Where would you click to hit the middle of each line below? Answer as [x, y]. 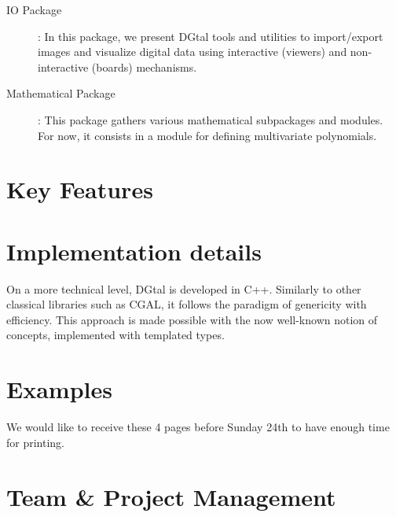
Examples [59, 389]
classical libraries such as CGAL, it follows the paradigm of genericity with [187, 304]
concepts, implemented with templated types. [115, 335]
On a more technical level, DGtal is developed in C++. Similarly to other [184, 288]
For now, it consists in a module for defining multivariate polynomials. [207, 135]
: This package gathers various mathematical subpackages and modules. [211, 119]
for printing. [36, 442]
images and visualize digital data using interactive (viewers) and [192, 52]
